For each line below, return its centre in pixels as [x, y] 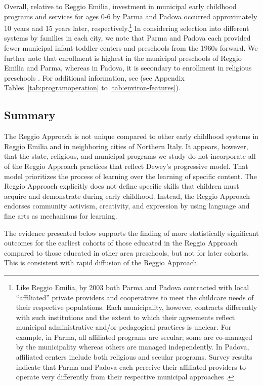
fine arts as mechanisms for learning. [61, 215]
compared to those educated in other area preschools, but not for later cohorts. [126, 252]
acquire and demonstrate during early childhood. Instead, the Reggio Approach [127, 196]
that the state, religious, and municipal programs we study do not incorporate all [130, 156]
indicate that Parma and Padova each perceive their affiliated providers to [131, 366]
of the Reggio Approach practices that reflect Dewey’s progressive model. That [126, 166]
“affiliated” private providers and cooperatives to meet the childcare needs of [135, 297]
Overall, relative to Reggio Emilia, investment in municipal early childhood [120, 6]
